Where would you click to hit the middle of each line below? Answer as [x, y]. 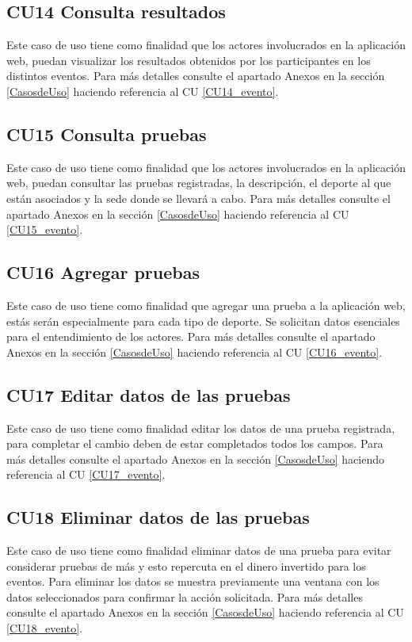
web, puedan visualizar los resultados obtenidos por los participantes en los [189, 60]
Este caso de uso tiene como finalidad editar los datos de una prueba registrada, [201, 428]
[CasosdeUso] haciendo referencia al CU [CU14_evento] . [143, 91]
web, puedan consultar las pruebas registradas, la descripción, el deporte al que [199, 183]
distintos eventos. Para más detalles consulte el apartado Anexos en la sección [196, 76]
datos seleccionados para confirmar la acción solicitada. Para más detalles [185, 596]
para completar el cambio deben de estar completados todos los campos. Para [195, 443]
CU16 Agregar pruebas [103, 272]
